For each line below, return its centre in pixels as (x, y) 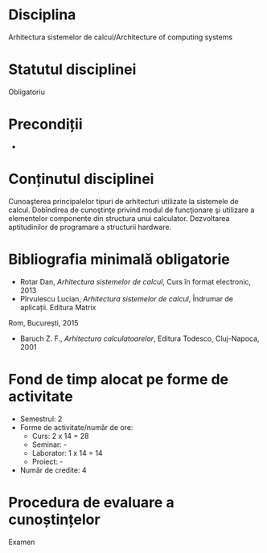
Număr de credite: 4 (53, 470)
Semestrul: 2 (41, 419)
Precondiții (45, 124)
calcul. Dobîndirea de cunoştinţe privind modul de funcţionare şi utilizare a (131, 210)
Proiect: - (47, 461)
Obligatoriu (27, 92)
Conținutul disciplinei (81, 179)
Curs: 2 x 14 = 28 (60, 436)
